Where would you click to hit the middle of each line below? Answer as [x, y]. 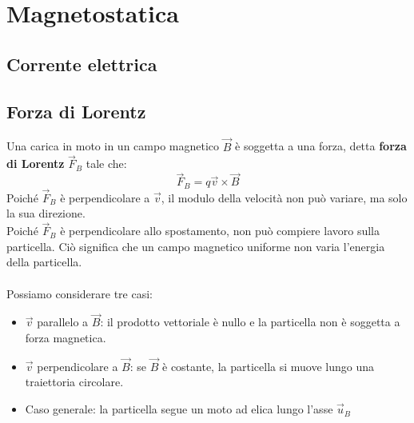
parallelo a [63, 322]
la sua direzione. [46, 213]
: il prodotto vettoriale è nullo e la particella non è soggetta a [250, 322]
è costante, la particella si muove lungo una [269, 366]
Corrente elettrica [82, 64]
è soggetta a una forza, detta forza [321, 146]
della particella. [44, 262]
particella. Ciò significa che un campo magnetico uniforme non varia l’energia [196, 246]
